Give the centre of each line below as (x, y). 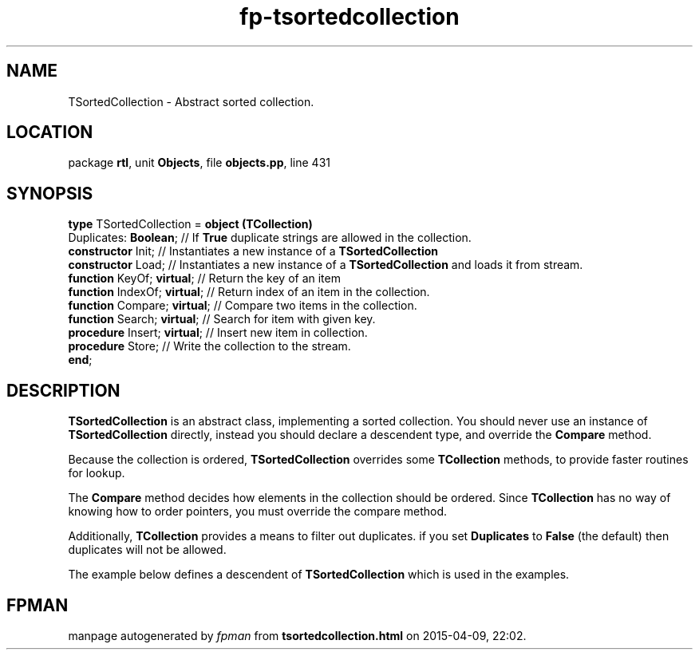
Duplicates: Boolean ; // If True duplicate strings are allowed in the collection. (270, 238)
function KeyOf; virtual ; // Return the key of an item (204, 279)
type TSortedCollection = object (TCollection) (190, 224)
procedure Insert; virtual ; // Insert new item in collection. (218, 333)
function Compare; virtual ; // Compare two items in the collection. (243, 306)
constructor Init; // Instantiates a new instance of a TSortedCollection (253, 251)
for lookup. (97, 473)
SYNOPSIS (50, 193)
